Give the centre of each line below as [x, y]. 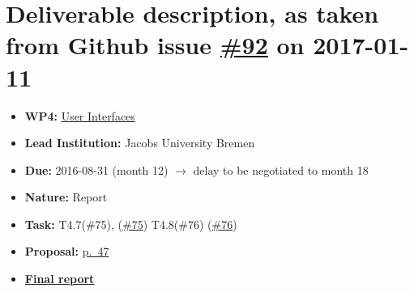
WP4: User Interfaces [80, 115]
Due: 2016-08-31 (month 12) [96, 169]
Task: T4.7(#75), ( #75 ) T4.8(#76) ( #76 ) [131, 224]
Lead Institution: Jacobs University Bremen [140, 143]
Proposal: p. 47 [67, 251]
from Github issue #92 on [155, 45]
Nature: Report [66, 197]
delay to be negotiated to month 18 [281, 169]
